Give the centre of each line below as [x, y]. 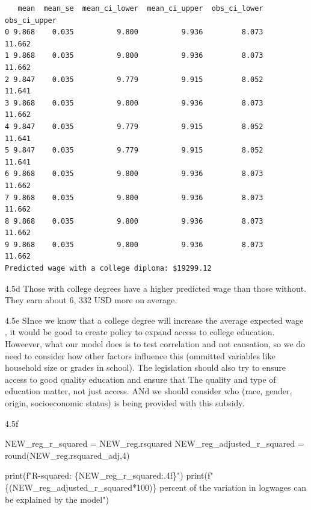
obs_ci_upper [31, 20]
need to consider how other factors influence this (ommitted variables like [140, 355]
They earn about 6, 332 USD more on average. [91, 300]
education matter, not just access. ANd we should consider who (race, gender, [149, 391]
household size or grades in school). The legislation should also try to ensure [146, 367]
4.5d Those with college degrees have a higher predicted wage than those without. [156, 288]
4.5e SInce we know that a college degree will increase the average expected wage [154, 320]
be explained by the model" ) [57, 499]
